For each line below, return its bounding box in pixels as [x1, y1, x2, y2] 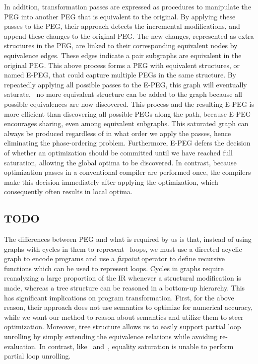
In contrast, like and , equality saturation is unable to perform [39, 341, 234, 351]
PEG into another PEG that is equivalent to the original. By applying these [4, 11, 236, 21]
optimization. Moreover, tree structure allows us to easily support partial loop [4, 321, 241, 332]
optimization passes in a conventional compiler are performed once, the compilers [4, 167, 251, 177]
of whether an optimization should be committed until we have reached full [4, 147, 233, 157]
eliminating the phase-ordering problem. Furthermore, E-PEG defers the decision [4, 138, 251, 148]
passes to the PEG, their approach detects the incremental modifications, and [4, 21, 240, 31]
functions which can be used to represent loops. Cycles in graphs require [4, 263, 224, 273]
